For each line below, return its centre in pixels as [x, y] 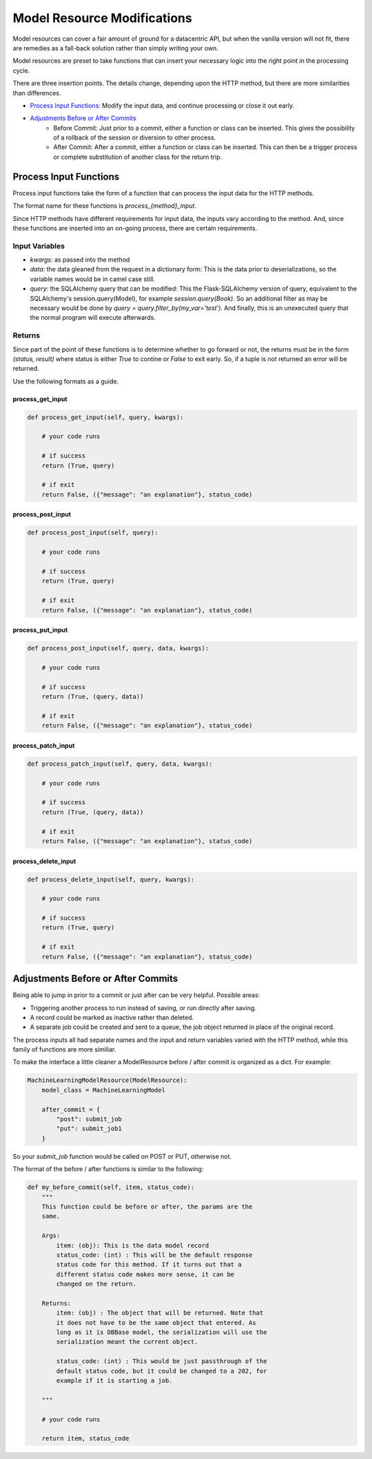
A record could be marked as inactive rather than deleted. [112, 1017]
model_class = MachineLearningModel [103, 1090]
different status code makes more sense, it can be [145, 1274]
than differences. [37, 93]
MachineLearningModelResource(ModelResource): [107, 1080]
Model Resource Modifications [102, 18]
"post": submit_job [89, 1119]
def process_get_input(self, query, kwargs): [105, 417]
